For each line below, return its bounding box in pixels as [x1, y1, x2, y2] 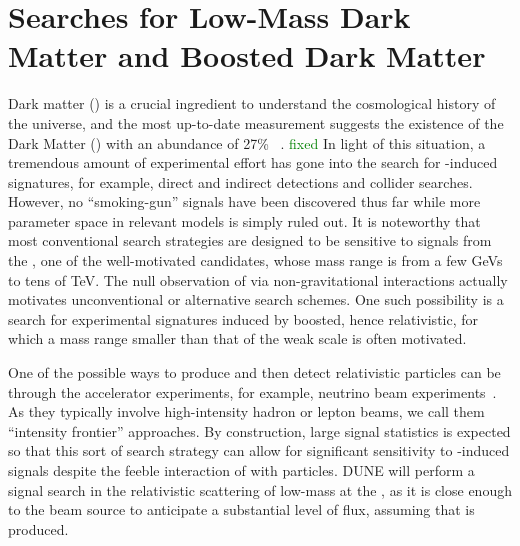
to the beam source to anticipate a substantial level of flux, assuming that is [8, 499, 475, 520]
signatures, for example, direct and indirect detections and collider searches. [8, 171, 473, 192]
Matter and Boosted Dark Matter [8, 35, 486, 76]
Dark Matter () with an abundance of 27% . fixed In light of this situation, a [8, 132, 486, 153]
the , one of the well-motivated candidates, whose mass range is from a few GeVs [8, 250, 503, 271]
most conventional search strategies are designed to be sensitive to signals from [8, 230, 492, 251]
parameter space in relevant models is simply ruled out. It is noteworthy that [8, 210, 481, 231]
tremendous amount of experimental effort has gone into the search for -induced [8, 152, 498, 173]
